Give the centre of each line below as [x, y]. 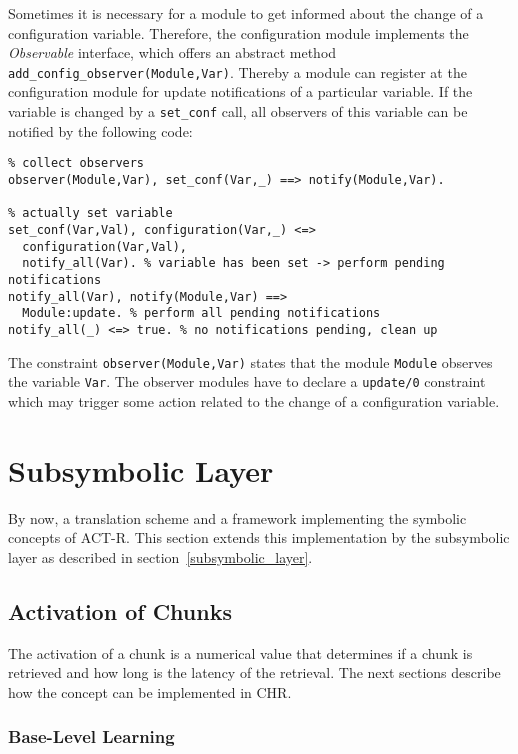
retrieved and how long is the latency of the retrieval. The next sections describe [254, 672]
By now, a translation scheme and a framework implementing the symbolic [237, 517]
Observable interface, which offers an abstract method [172, 52]
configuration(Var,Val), [104, 246]
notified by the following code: [100, 130]
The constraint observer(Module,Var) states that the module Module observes [250, 361]
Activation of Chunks [120, 610]
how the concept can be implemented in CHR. [150, 691]
